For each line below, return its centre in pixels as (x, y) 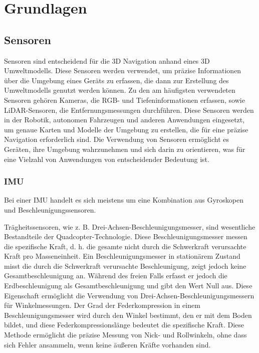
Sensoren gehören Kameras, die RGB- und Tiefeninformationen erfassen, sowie (124, 100)
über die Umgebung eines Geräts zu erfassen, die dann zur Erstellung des (116, 80)
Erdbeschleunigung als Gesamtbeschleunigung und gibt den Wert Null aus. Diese (128, 286)
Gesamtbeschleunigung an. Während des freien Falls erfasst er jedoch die (116, 276)
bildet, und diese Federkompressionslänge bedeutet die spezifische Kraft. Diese (124, 325)
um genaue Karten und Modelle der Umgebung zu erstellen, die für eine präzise (126, 129)
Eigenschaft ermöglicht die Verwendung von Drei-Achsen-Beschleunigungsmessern (129, 295)
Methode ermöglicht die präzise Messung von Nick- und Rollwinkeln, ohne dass (125, 335)
